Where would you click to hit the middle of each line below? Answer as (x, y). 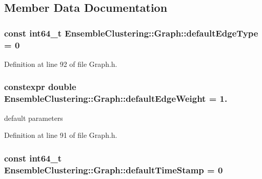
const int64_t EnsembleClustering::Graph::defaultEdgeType (131, 33)
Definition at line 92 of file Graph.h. (61, 64)
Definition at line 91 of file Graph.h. (61, 135)
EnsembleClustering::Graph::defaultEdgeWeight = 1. (116, 99)
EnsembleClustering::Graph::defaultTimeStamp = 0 (114, 169)
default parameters (34, 118)
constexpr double (40, 87)
